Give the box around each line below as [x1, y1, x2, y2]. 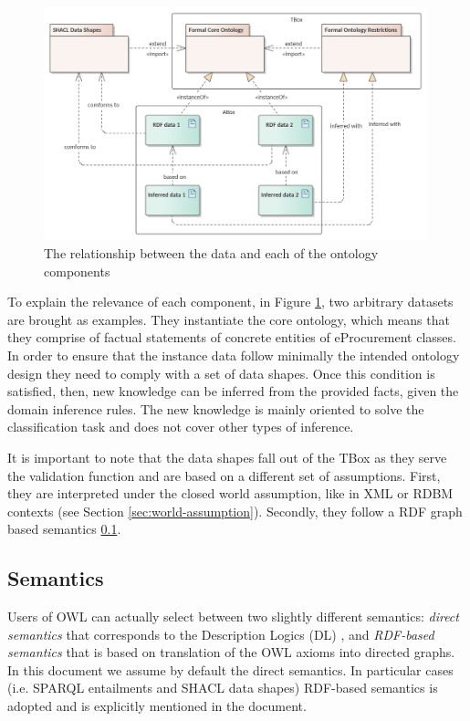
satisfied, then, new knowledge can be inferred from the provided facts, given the [7, 381, 459, 401]
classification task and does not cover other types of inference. [7, 417, 354, 436]
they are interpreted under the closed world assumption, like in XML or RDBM [7, 484, 454, 503]
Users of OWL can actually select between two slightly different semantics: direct [7, 607, 459, 626]
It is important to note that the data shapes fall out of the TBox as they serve [7, 447, 447, 466]
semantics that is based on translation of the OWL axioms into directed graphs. [7, 643, 455, 662]
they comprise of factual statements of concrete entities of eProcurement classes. [7, 328, 456, 347]
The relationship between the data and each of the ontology [44, 243, 379, 262]
